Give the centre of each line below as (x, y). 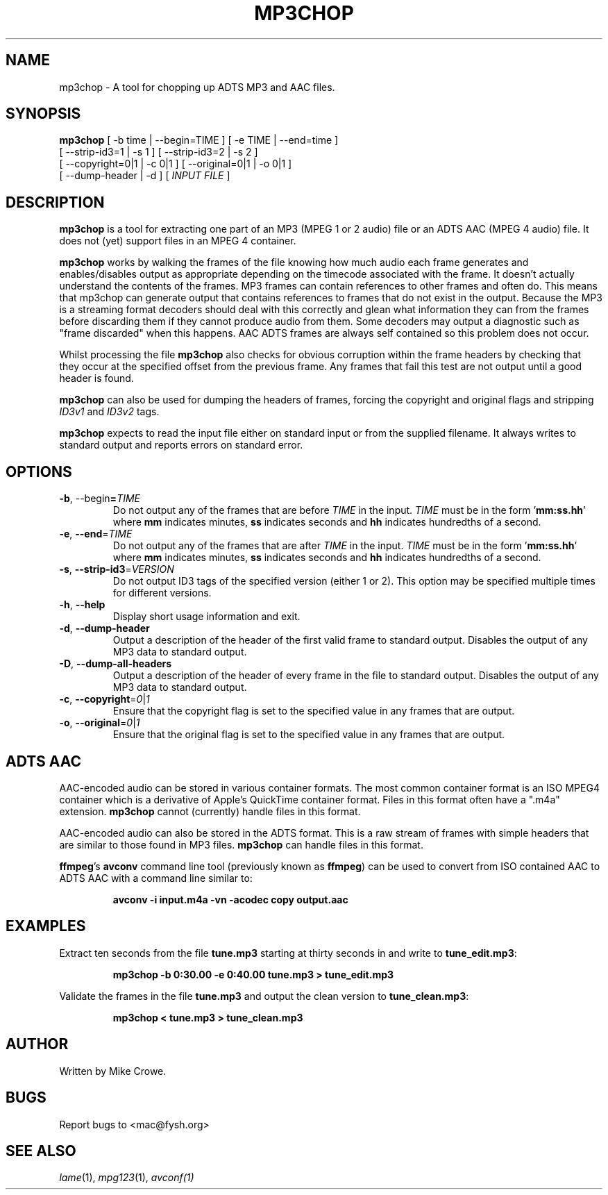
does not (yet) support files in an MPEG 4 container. (178, 241)
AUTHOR (37, 1044)
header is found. (96, 378)
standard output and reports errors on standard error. (181, 445)
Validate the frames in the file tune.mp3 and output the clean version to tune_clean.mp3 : (264, 996)
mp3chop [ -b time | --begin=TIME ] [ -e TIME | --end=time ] (199, 140)
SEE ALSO (41, 1151)
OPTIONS (39, 471)
